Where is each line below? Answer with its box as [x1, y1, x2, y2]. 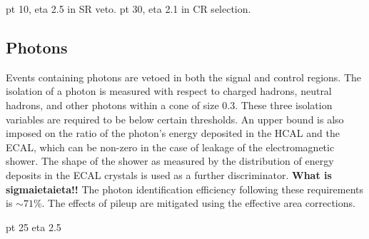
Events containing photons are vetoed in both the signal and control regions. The [6, 69, 362, 84]
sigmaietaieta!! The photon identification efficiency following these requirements [6, 181, 364, 196]
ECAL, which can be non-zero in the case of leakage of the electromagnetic [6, 139, 335, 154]
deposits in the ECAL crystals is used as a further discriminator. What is [6, 167, 332, 182]
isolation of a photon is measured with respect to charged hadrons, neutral [6, 83, 332, 98]
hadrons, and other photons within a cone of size [6, 97, 219, 112]
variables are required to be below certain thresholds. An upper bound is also [6, 111, 344, 126]
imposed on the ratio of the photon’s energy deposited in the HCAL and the [6, 126, 340, 141]
